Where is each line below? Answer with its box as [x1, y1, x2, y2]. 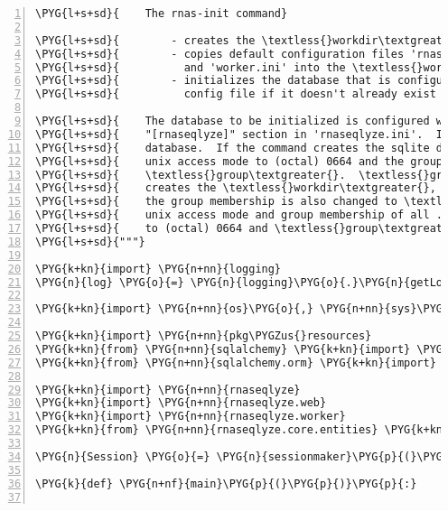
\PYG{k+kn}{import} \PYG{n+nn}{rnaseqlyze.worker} [35, 410, 346, 423]
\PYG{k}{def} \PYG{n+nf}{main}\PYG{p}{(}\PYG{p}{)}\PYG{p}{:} [35, 477, 417, 490]
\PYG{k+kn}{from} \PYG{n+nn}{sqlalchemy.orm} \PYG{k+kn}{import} [35, 356, 436, 369]
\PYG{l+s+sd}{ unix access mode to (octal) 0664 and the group [35, 154, 443, 168]
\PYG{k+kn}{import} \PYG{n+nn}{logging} [35, 262, 282, 275]
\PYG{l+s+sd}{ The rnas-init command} [35, 7, 288, 20]
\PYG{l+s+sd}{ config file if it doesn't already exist [35, 88, 436, 101]
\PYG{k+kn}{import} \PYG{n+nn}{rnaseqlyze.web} [35, 396, 327, 410]
